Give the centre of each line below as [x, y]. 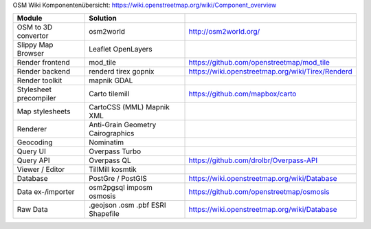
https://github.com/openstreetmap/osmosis [259, 192]
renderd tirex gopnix [121, 72]
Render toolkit [40, 80]
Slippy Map [35, 45]
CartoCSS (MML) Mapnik [129, 107]
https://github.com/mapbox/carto [243, 94]
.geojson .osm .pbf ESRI [127, 205]
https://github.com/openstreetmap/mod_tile [259, 63]
